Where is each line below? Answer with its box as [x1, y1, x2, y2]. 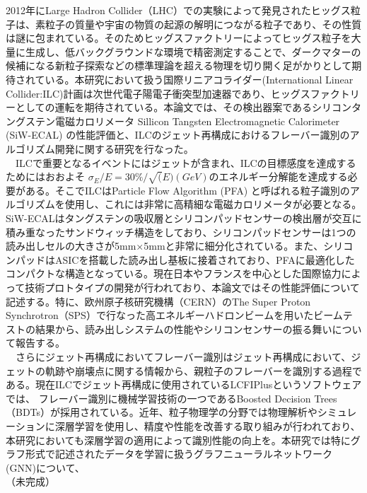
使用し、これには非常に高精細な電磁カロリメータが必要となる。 [64, 197, 362, 211]
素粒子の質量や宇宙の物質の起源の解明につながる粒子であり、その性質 [35, 16, 362, 31]
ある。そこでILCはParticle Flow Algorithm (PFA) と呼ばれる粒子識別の [25, 182, 350, 197]
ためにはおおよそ [6, 169, 85, 184]
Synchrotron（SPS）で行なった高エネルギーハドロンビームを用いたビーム [6, 308, 343, 323]
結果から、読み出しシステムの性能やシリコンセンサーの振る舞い [35, 321, 332, 336]
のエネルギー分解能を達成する [209, 169, 348, 184]
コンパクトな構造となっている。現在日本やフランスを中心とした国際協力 [6, 266, 342, 281]
